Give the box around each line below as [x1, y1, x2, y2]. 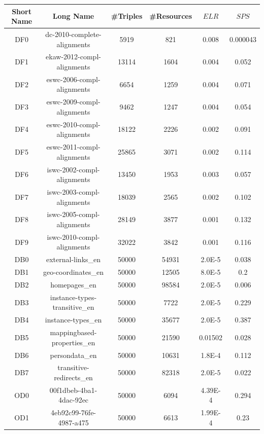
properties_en [51, 337, 95, 347]
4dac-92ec [58, 394, 89, 405]
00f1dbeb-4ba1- [49, 384, 97, 395]
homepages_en [50, 279, 96, 290]
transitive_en [52, 302, 94, 312]
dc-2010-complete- [45, 28, 102, 39]
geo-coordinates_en [43, 267, 104, 277]
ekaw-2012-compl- [46, 51, 101, 62]
